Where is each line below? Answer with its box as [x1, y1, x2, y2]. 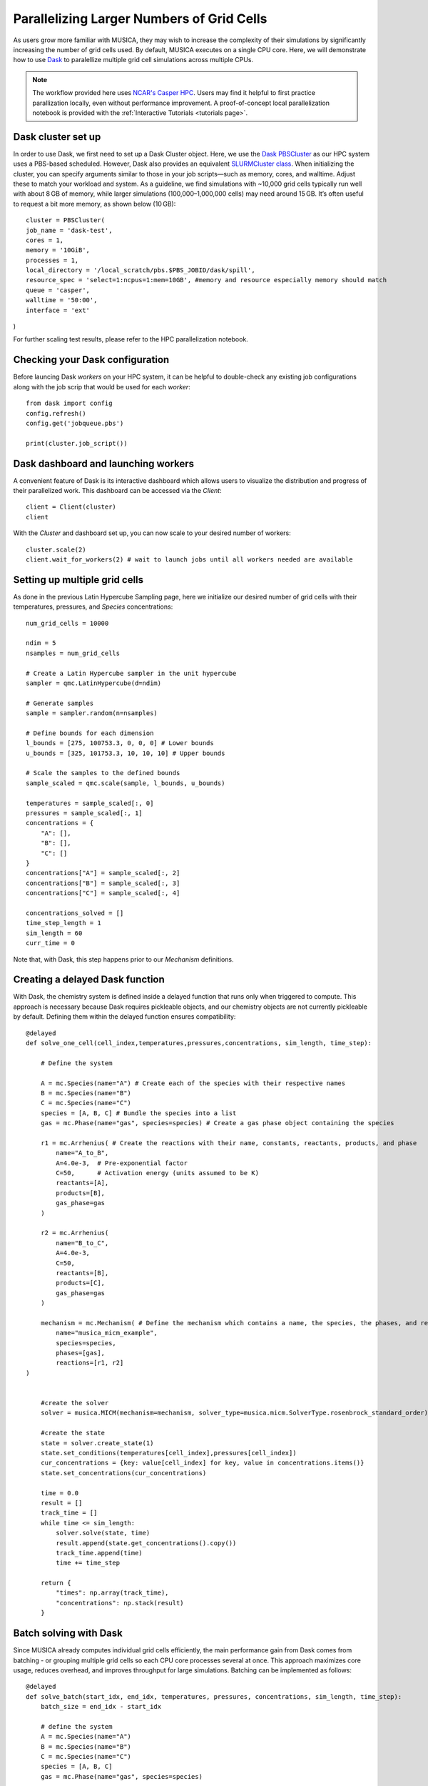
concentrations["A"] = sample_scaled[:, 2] [26, 869, 180, 877]
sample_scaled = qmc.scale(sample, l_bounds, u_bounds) [26, 779, 225, 787]
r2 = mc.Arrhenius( [40, 1229, 109, 1237]
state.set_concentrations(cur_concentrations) [40, 1469, 207, 1477]
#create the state [40, 1429, 106, 1437]
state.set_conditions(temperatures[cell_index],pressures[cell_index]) [40, 1449, 297, 1457]
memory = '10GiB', [26, 246, 91, 254]
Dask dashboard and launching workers [13, 457, 195, 469]
